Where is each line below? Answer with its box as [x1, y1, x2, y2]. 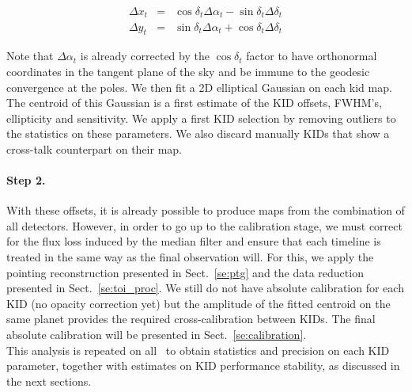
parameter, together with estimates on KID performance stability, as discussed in [6, 357, 400, 374]
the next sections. [6, 372, 92, 389]
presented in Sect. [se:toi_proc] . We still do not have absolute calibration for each [6, 280, 404, 296]
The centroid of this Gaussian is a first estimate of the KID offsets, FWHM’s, [6, 94, 382, 111]
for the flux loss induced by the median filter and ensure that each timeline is [6, 233, 381, 249]
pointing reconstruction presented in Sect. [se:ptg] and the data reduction [6, 264, 364, 280]
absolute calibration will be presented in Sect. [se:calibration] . [6, 326, 307, 343]
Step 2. [6, 172, 46, 188]
